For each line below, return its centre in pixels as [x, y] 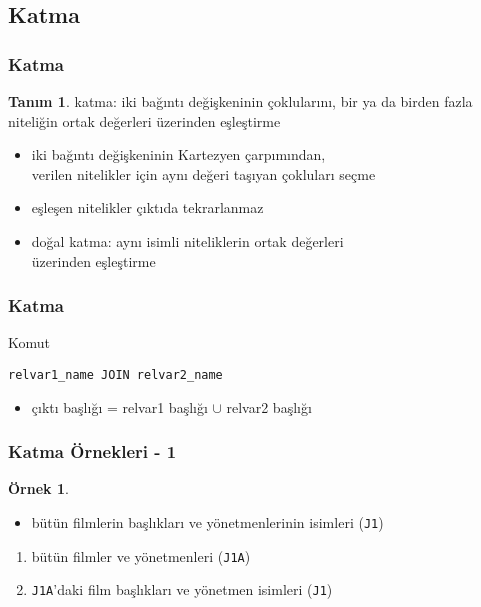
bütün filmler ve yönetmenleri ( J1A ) [141, 555]
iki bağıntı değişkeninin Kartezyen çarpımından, [178, 154]
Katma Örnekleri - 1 [92, 451]
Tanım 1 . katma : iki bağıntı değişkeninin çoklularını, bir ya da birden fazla [240, 101]
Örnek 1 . [38, 488]
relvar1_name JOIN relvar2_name [115, 374]
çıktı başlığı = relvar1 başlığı [119, 406]
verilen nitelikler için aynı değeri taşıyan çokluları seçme [203, 173]
